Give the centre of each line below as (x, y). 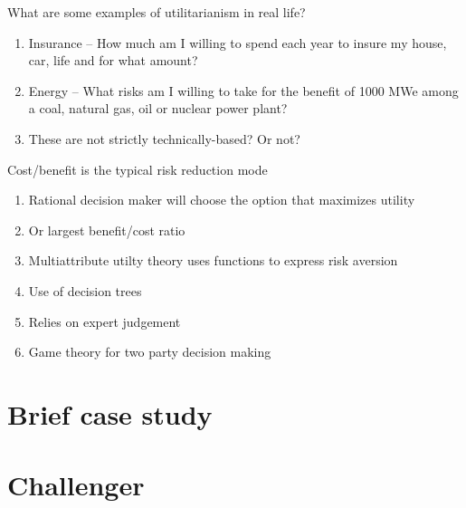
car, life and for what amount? (113, 60)
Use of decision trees (85, 290)
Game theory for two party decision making (150, 352)
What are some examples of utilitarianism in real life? (157, 12)
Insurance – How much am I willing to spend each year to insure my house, (238, 42)
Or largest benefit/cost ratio (107, 230)
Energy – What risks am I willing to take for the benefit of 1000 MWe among (243, 90)
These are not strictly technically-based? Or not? (164, 138)
